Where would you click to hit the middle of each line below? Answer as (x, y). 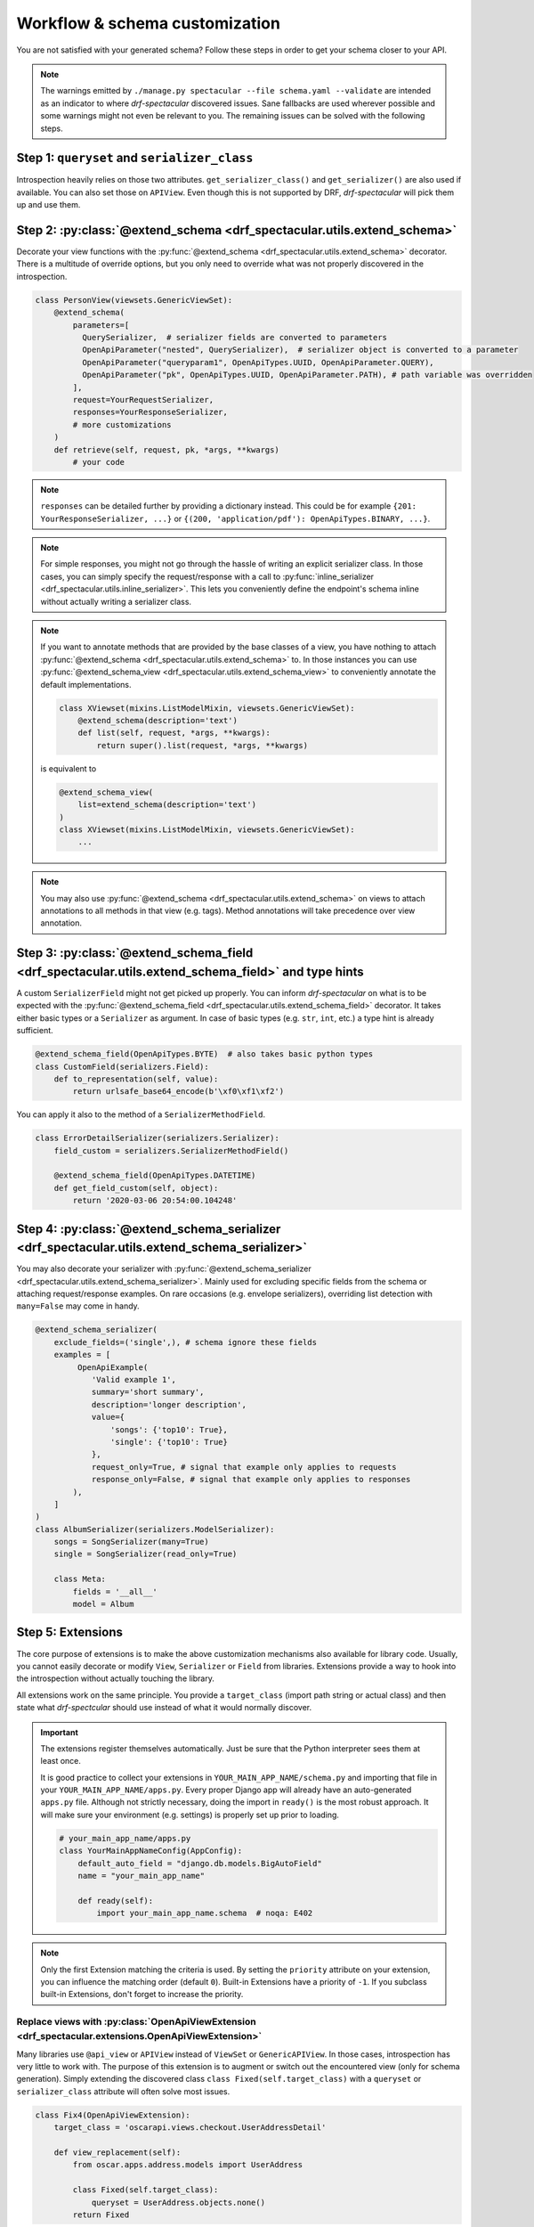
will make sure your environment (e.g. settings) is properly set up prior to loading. (190, 1815)
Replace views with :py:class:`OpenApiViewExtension (137, 2022)
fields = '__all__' (115, 1591)
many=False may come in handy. (78, 1306)
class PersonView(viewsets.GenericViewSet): (134, 300)
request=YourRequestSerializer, (143, 400)
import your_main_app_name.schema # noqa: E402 (205, 1913)
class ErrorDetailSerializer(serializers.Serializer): (157, 1138)
